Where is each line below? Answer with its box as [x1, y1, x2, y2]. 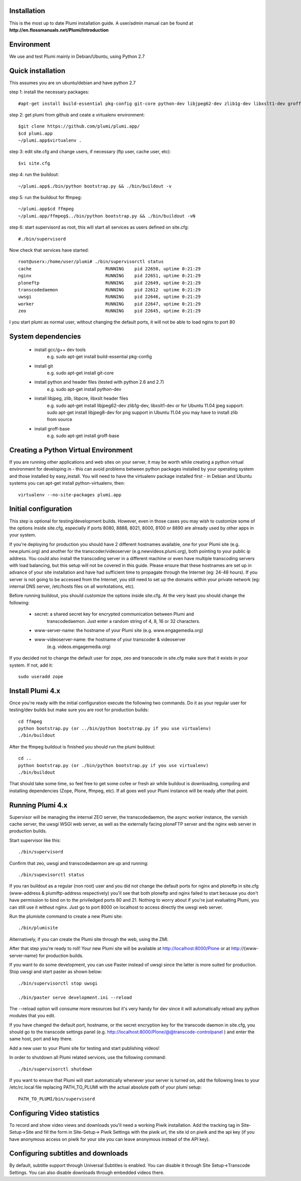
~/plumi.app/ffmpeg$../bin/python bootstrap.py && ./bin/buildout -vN [18, 213, 196, 219]
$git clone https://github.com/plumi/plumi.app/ [18, 124, 140, 129]
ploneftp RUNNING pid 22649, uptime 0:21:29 [18, 280, 201, 286]
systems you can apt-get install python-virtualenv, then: [9, 480, 125, 486]
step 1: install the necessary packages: [9, 89, 90, 95]
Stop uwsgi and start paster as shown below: [9, 969, 103, 975]
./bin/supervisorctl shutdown [18, 1066, 93, 1072]
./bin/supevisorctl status [18, 872, 85, 878]
